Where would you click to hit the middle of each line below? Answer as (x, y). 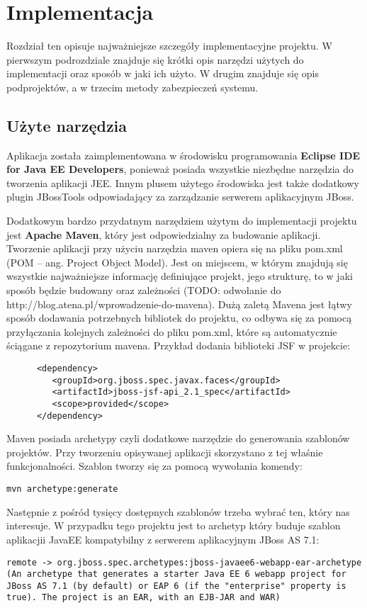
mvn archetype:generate (62, 489)
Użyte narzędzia (67, 125)
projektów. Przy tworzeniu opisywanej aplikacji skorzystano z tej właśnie (165, 452)
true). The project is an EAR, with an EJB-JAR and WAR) (143, 598)
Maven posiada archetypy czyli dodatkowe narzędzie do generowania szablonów (178, 438)
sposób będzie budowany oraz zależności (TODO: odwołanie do (144, 290)
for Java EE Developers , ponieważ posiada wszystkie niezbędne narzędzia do (180, 169)
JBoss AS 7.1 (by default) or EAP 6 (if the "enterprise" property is (176, 586)
